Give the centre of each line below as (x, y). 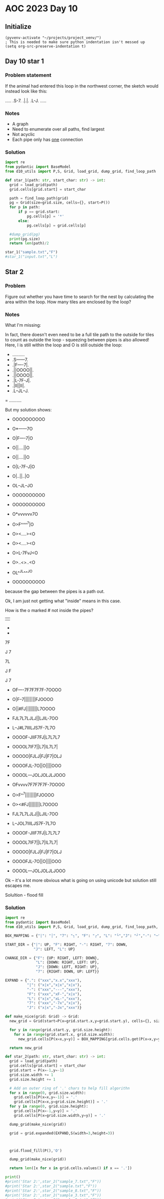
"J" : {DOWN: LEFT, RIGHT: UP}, (67, 967)
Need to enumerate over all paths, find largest (58, 129)
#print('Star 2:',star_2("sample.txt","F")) (51, 1186)
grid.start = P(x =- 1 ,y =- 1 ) (37, 1070)
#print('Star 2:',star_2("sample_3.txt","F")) (53, 1195)
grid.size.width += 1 (31, 1075)
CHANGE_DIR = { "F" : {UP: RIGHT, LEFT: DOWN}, (52, 958)
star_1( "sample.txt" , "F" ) (31, 252)
